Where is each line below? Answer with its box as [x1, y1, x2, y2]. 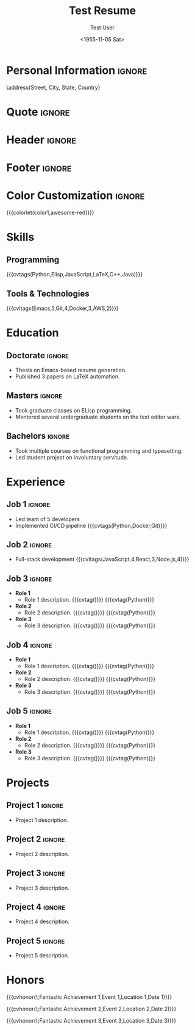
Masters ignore [6, 391, 63, 401]
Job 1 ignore [6, 499, 51, 510]
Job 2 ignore [6, 539, 52, 550]
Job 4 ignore [6, 639, 52, 650]
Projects [6, 776, 50, 790]
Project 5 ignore [6, 935, 65, 946]
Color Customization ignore [6, 189, 145, 203]
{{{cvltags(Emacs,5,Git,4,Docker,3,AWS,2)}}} [6, 304, 119, 312]
